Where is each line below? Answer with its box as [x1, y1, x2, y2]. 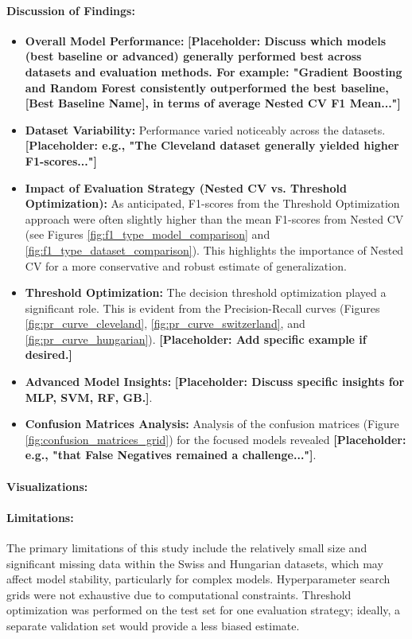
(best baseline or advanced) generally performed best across [25, 48, 362, 64]
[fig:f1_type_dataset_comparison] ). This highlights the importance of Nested [25, 241, 404, 258]
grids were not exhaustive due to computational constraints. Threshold [6, 586, 352, 602]
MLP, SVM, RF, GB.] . [25, 388, 153, 405]
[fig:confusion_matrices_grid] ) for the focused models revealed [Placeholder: [25, 431, 406, 447]
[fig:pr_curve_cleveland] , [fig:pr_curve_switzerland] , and [25, 315, 305, 332]
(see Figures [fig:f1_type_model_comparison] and [25, 226, 270, 243]
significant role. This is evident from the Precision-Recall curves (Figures [25, 299, 380, 316]
